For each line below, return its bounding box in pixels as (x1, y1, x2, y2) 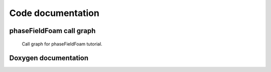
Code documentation (9, 7, 100, 18)
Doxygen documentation (9, 54, 89, 62)
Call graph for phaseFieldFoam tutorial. (22, 40, 102, 47)
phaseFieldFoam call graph (9, 26, 96, 35)
